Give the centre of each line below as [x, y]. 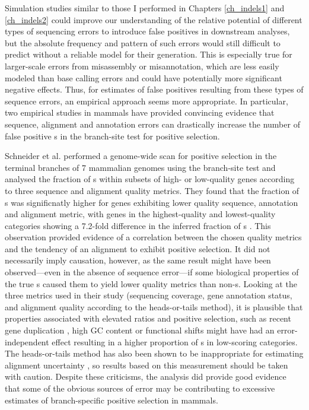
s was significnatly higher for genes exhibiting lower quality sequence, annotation [152, 202]
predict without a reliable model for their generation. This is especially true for [149, 54]
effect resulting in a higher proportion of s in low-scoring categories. [175, 341]
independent [27, 341]
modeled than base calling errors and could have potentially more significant [144, 77]
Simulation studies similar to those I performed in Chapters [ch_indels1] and [145, 8]
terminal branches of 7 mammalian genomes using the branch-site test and [140, 167]
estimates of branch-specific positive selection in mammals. [112, 400]
